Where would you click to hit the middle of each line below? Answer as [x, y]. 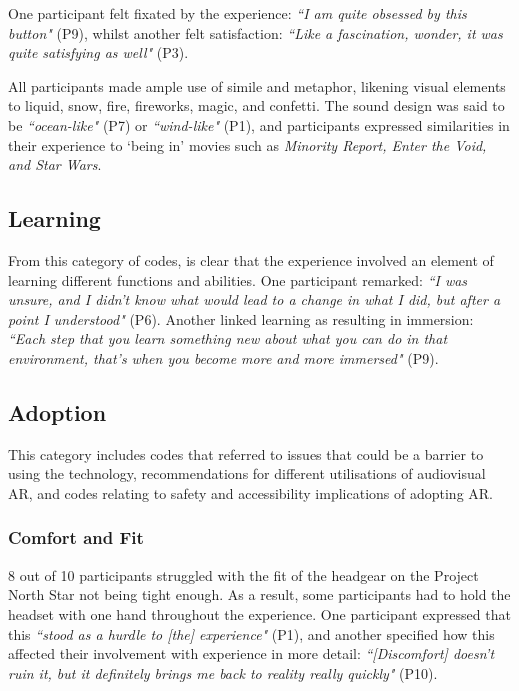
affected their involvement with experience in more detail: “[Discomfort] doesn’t [251, 653]
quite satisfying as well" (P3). [98, 52]
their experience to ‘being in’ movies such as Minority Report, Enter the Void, [247, 144]
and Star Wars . [55, 164]
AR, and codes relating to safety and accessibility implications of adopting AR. [250, 492]
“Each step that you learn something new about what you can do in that [228, 338]
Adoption [57, 411]
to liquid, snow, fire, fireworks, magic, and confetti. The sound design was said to [256, 105]
